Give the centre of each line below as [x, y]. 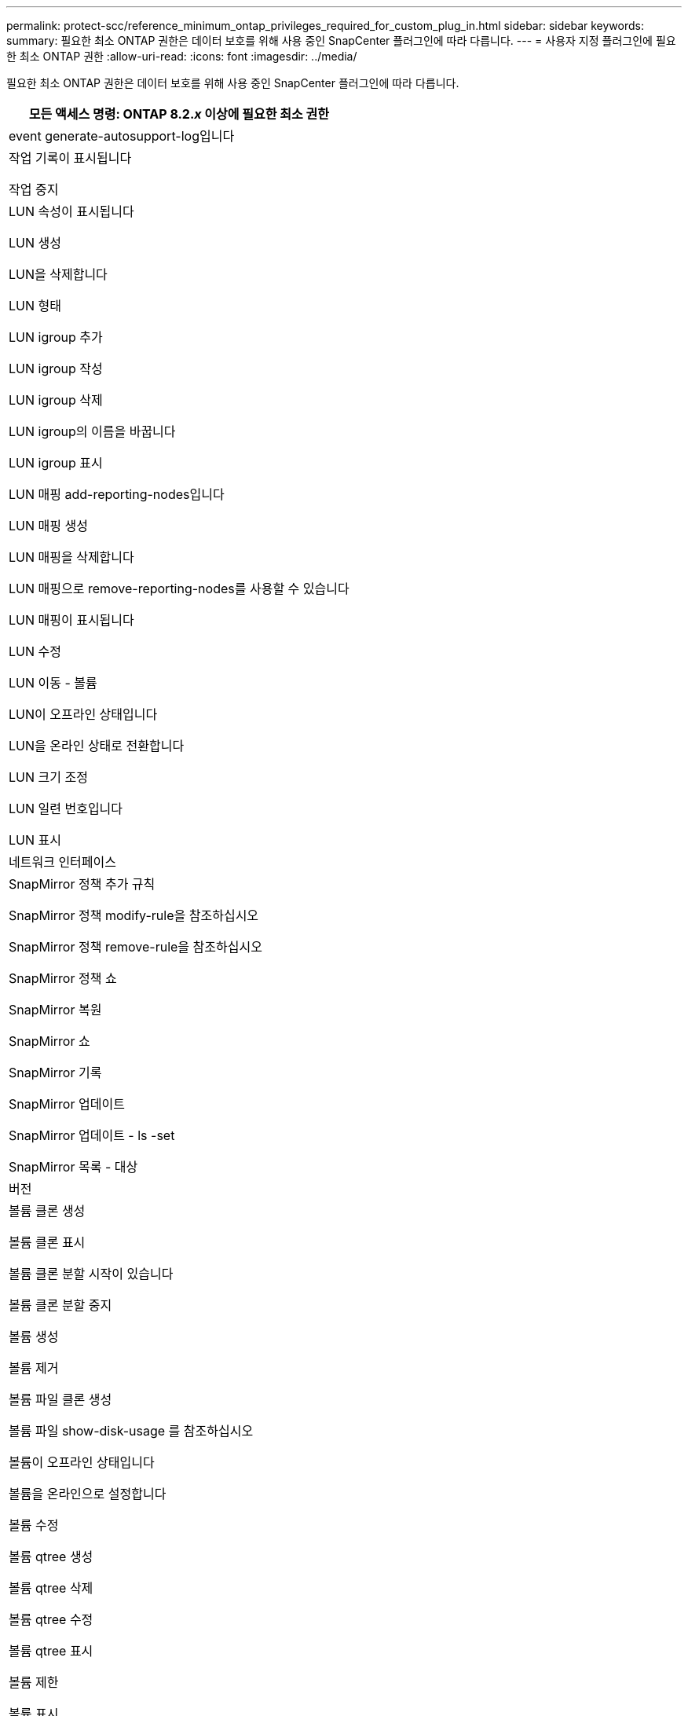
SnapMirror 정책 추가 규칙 [82, 884]
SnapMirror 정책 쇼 [63, 978]
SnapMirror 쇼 [49, 1041]
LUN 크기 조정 [48, 777]
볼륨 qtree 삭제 [51, 1588]
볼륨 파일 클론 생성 [60, 1399]
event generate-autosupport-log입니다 [122, 136]
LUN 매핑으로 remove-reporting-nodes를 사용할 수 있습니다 [179, 588]
